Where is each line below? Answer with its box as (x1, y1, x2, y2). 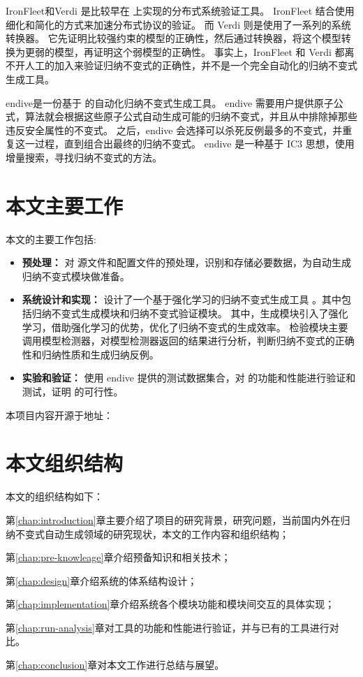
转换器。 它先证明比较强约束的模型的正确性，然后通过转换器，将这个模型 (6, 31, 341, 45)
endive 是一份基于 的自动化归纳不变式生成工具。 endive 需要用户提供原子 (6, 95, 334, 110)
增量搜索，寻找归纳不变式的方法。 (6, 150, 162, 164)
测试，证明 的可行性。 (22, 384, 124, 398)
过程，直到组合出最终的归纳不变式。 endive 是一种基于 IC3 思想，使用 (34, 136, 355, 151)
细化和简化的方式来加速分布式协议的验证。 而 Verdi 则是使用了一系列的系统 (6, 17, 351, 31)
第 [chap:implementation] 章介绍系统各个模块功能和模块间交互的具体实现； (6, 597, 335, 611)
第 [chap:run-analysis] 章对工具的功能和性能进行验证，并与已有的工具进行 (6, 620, 329, 634)
